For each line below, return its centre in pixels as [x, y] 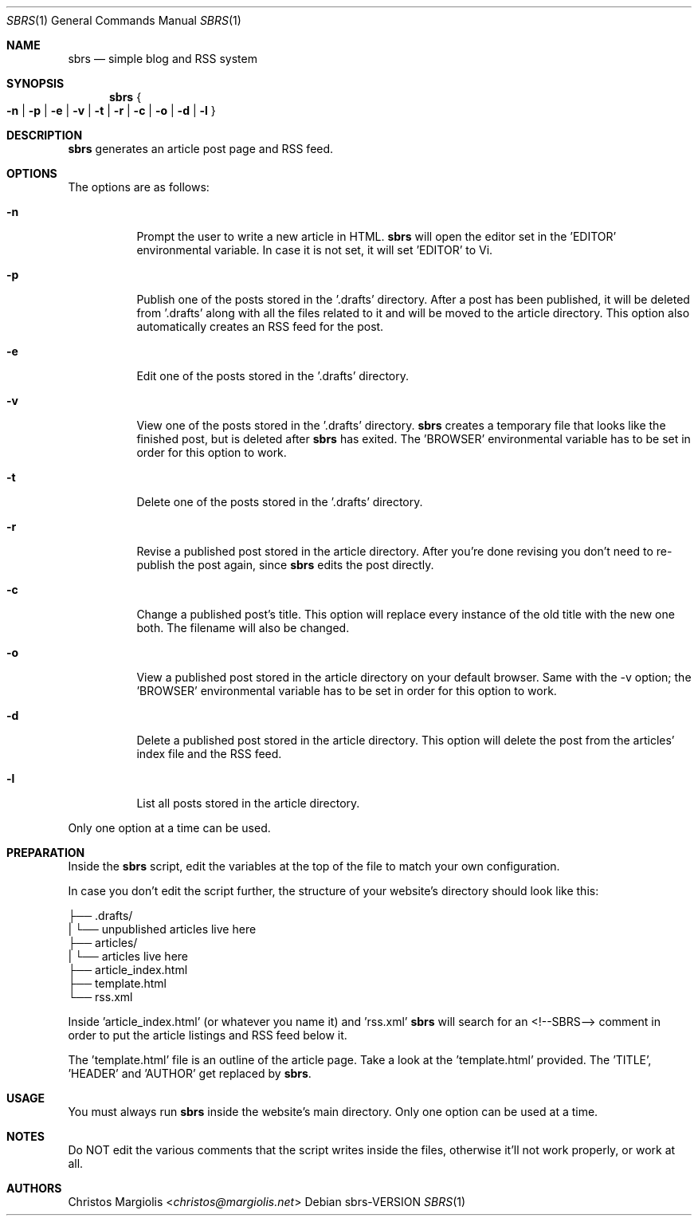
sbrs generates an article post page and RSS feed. [201, 149]
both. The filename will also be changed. [243, 628]
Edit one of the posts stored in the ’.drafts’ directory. [273, 376]
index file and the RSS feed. [209, 754]
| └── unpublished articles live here [162, 929]
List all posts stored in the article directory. [248, 803]
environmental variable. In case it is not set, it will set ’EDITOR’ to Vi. [315, 250]
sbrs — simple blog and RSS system [163, 59]
